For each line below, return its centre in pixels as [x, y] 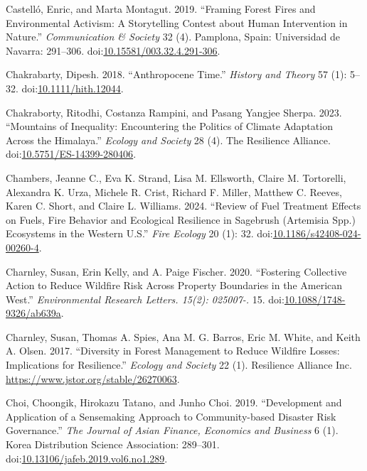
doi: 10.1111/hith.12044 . [73, 88]
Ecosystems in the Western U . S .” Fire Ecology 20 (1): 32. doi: [139, 233]
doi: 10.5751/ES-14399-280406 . [71, 154]
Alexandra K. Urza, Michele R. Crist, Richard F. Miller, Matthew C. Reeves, [174, 191]
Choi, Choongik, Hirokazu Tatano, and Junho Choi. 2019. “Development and [174, 402]
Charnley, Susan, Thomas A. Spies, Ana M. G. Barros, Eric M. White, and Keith [183, 336]
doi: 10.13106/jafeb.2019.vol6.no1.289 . [87, 458]
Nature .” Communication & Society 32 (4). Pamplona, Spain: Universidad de [173, 37]
